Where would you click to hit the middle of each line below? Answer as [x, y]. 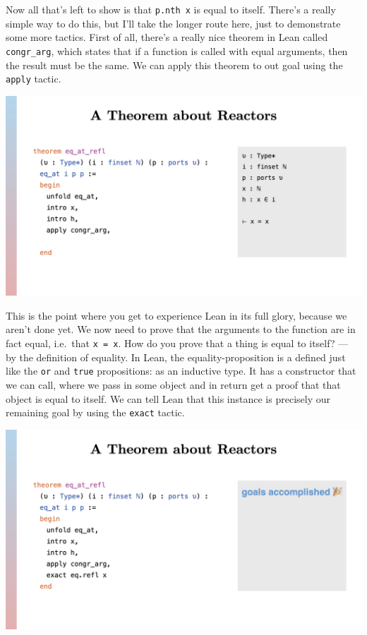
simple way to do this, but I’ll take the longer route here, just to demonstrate [173, 23]
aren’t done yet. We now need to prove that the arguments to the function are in [181, 329]
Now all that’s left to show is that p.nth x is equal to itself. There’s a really [171, 9]
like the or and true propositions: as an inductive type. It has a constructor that [181, 371]
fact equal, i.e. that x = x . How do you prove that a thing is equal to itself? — [177, 343]
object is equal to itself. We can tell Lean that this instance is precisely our [168, 398]
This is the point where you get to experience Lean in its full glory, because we [176, 315]
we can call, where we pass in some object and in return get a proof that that [173, 384]
